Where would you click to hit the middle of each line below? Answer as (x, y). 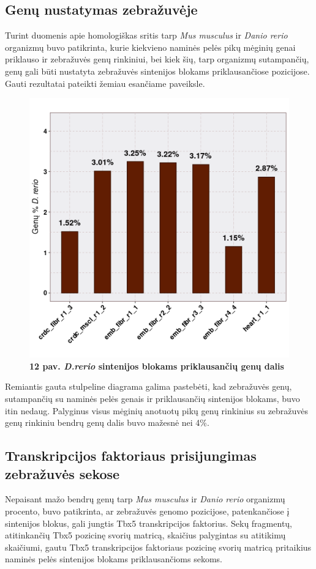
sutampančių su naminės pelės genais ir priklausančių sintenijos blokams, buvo (152, 398)
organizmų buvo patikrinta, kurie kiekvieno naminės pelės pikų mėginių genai (150, 47)
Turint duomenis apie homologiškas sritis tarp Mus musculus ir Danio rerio (146, 35)
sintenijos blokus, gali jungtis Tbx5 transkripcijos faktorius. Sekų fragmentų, (149, 523)
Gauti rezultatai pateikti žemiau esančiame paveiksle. (105, 83)
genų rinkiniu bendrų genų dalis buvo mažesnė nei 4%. (107, 422)
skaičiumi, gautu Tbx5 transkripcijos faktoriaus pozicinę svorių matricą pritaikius (158, 547)
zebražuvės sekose (62, 473)
